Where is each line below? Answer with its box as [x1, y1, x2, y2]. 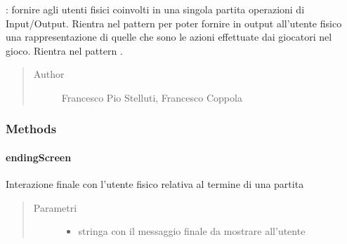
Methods [6, 120, 57, 137]
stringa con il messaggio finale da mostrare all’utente [78, 224, 306, 238]
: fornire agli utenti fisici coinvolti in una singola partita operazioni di [6, 2, 305, 16]
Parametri [33, 200, 77, 215]
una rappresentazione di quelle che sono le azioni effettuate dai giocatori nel [6, 29, 332, 44]
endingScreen [6, 150, 72, 164]
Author [33, 67, 65, 81]
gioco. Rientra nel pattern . [6, 43, 123, 57]
